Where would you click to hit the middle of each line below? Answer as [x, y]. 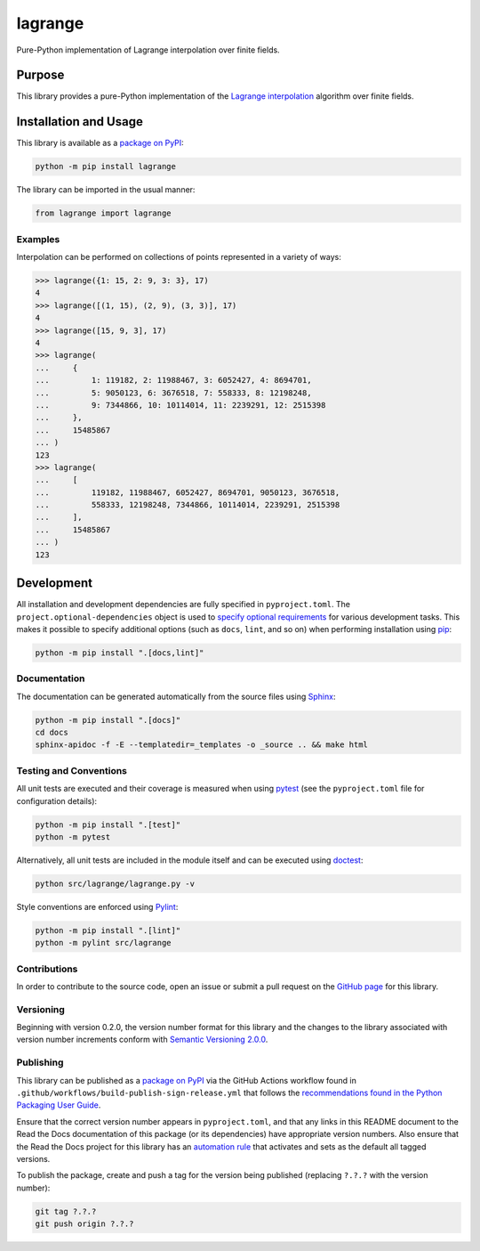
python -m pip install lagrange [106, 167]
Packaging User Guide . [59, 1105]
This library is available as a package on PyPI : [100, 143]
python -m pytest [73, 837]
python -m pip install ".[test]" [108, 825]
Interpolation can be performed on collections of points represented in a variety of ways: [179, 257]
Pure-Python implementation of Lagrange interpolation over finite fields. [148, 50]
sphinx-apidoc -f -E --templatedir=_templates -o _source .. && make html [202, 745]
